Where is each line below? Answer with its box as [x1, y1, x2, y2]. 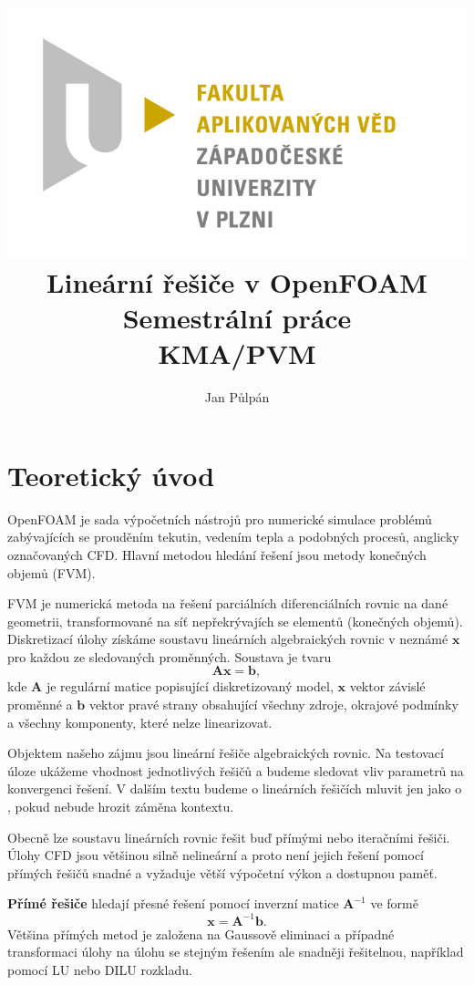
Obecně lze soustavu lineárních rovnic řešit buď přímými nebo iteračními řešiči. [7, 827, 450, 846]
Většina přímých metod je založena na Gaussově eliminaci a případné [7, 924, 395, 943]
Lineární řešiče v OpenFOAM [46, 263, 428, 300]
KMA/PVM [158, 335, 316, 372]
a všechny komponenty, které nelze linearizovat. [7, 712, 273, 731]
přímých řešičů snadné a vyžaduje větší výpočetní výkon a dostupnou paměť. [7, 863, 438, 882]
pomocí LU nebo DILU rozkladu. [7, 959, 192, 979]
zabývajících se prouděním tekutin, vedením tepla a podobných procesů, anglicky [7, 527, 459, 546]
